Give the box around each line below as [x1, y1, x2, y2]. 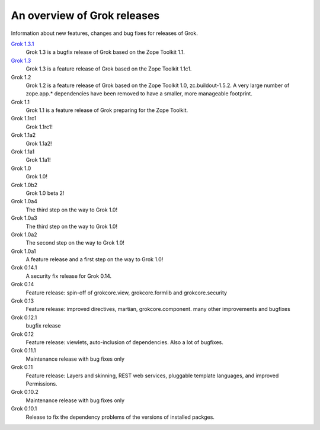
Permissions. [25, 380, 57, 387]
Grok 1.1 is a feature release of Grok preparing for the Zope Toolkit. [25, 107, 188, 114]
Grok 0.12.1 [11, 314, 37, 321]
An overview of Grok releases [11, 9, 160, 22]
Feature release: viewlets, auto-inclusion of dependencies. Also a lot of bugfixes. [25, 339, 223, 346]
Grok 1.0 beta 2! [25, 190, 65, 197]
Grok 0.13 [11, 297, 34, 304]
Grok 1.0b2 [11, 181, 38, 188]
